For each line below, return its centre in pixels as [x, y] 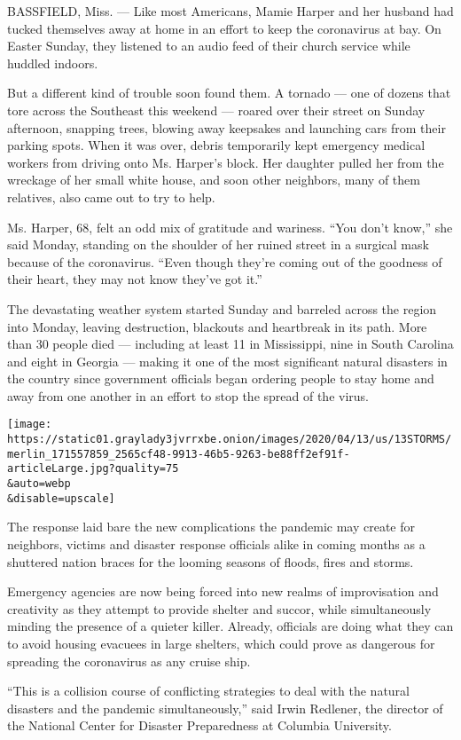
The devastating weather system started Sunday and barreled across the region [222, 308]
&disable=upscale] [61, 498]
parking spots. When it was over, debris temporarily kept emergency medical [216, 145]
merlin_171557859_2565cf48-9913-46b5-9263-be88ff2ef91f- [179, 454]
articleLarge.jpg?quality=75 [93, 469]
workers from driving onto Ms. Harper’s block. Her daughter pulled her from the [226, 162]
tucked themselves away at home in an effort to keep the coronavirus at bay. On [224, 28]
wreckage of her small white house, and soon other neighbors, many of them [214, 180]
